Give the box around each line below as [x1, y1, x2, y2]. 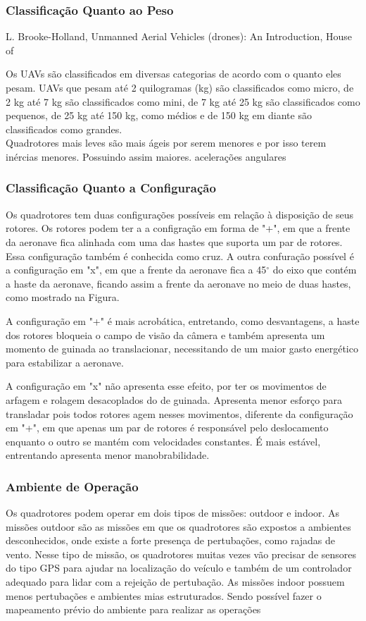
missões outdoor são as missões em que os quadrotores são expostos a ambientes [6, 519, 351, 534]
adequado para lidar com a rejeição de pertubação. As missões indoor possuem [6, 574, 345, 589]
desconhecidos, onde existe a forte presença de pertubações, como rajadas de [6, 533, 336, 548]
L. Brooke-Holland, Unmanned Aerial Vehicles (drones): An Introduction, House [6, 29, 352, 44]
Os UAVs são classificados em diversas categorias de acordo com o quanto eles [6, 66, 341, 81]
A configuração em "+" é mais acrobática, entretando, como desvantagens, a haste [6, 313, 360, 328]
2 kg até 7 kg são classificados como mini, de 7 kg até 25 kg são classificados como [6, 94, 360, 109]
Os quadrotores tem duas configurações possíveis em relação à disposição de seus [6, 207, 354, 221]
